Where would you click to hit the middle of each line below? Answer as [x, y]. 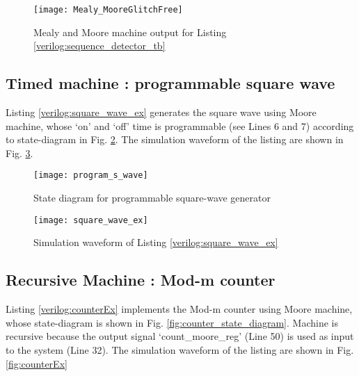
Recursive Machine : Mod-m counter [141, 280]
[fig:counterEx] [37, 363]
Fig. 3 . [19, 153]
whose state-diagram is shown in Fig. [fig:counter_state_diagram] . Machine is [172, 322]
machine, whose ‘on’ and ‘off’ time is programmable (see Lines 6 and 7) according [180, 125]
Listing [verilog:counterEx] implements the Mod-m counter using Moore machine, [179, 309]
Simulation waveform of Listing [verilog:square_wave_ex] [156, 242]
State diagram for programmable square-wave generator [152, 198]
